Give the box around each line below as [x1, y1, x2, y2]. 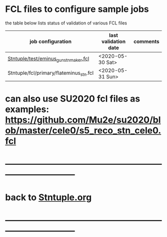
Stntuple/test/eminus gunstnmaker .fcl [7, 55, 89, 63]
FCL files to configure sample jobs [5, 3, 149, 15]
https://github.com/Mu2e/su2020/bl [5, 115, 161, 125]
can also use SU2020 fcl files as [5, 93, 141, 105]
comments [133, 38, 160, 45]
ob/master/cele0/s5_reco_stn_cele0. [5, 125, 162, 136]
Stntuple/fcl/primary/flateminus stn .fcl [7, 70, 94, 78]
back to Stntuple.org [5, 192, 92, 203]
